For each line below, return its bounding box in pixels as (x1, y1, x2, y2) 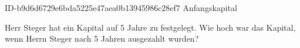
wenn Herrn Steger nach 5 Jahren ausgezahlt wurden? (5, 32, 199, 45)
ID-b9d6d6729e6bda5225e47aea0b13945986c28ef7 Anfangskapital (5, 2, 237, 13)
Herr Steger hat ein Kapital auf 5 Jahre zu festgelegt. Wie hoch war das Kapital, (5, 21, 296, 33)
